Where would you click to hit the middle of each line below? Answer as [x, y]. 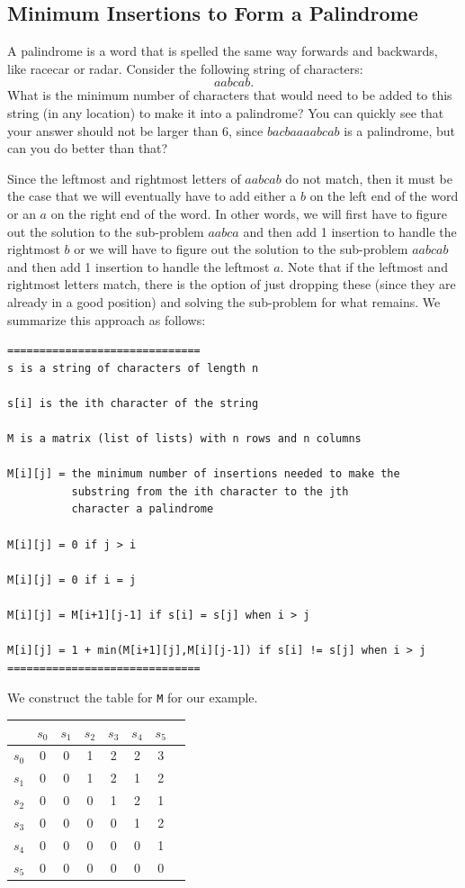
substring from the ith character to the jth [210, 491]
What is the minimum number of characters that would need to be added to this [230, 95]
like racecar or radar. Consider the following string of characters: [185, 68]
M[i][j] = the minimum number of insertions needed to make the [204, 474]
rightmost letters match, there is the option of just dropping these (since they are [232, 284]
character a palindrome [143, 509]
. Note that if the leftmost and [364, 266]
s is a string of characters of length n [133, 368]
